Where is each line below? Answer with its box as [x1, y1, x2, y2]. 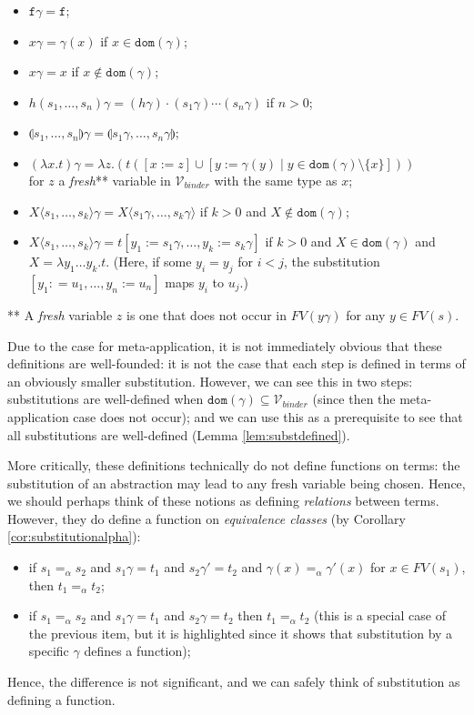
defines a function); [84, 641, 191, 660]
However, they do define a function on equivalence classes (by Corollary [7, 509, 406, 528]
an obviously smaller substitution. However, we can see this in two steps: [7, 371, 413, 390]
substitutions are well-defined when [7, 389, 204, 408]
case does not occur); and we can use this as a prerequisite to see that [73, 407, 463, 426]
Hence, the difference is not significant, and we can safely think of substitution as [7, 672, 460, 691]
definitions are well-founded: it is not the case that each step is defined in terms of [7, 354, 466, 373]
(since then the [312, 389, 396, 408]
